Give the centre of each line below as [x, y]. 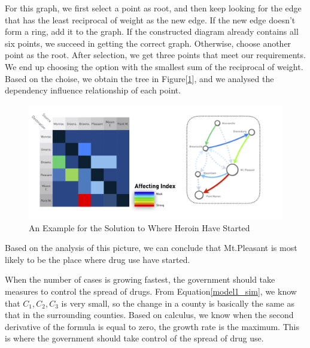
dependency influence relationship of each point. [93, 90]
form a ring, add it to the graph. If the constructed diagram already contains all [152, 31]
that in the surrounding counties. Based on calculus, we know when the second [149, 315]
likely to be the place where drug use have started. [98, 259]
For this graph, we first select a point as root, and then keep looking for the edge [153, 8]
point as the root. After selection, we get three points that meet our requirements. [155, 55]
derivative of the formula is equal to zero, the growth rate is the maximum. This [152, 326]
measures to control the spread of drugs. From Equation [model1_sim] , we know [151, 291]
